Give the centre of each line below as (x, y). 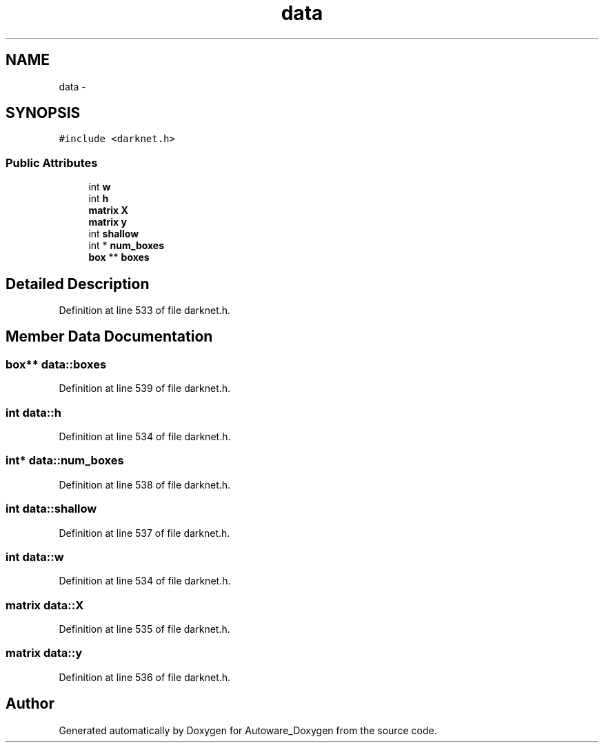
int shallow (114, 234)
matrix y (108, 222)
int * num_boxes (127, 246)
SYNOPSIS (43, 113)
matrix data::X (45, 605)
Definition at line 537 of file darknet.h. (144, 533)
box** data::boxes (56, 364)
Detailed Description (78, 284)
